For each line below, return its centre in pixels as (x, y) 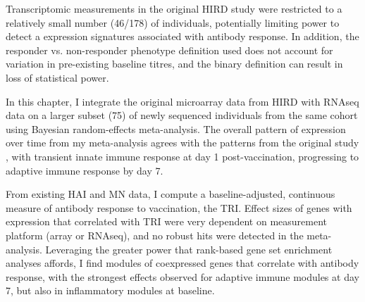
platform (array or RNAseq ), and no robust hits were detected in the (155, 235)
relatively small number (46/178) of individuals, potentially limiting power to (173, 22)
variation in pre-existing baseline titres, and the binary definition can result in (174, 64)
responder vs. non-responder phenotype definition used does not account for (169, 50)
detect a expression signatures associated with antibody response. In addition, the (182, 36)
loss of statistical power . (57, 77)
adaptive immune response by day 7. (85, 170)
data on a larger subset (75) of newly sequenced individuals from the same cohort (182, 115)
